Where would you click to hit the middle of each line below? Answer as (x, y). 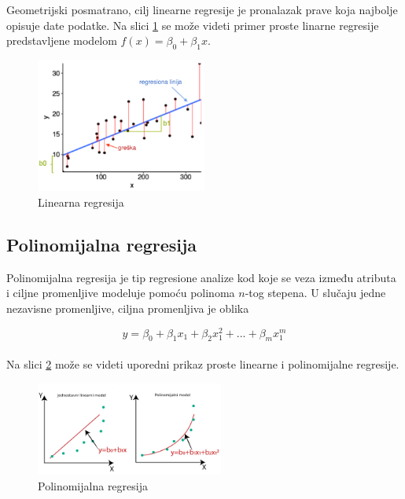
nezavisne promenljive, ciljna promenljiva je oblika (128, 308)
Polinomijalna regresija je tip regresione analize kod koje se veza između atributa (201, 277)
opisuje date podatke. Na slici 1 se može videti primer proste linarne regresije (193, 25)
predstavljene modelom (62, 40)
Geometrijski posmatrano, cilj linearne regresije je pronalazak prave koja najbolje (202, 9)
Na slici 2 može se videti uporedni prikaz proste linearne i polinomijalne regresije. (203, 364)
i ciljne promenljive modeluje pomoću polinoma (121, 293)
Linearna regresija (81, 202)
